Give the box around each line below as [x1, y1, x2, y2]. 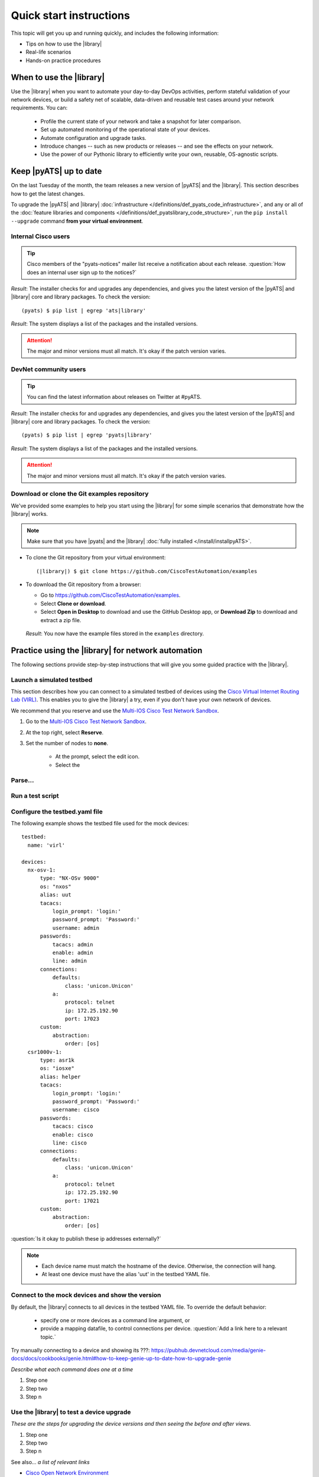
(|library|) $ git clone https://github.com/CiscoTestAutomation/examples [36, 568, 258, 574]
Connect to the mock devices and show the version [11, 1291, 162, 1299]
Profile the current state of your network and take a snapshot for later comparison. [40, 118, 242, 125]
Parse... [11, 776, 34, 784]
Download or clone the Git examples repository [11, 490, 149, 498]
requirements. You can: [11, 104, 68, 112]
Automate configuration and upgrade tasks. [40, 134, 147, 141]
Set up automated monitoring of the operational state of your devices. [40, 126, 210, 133]
